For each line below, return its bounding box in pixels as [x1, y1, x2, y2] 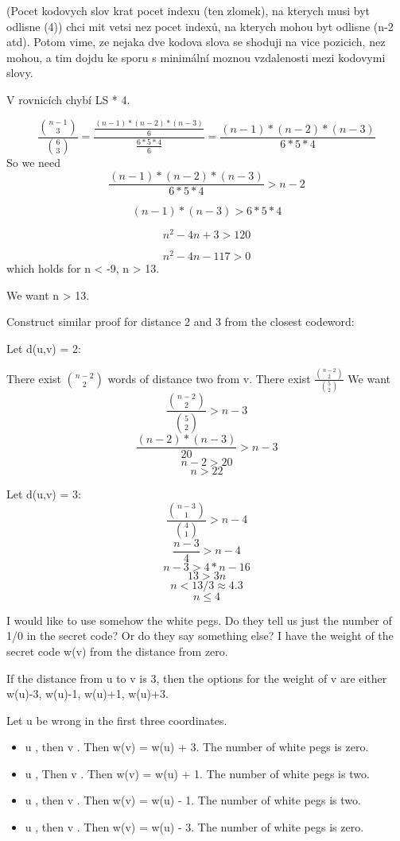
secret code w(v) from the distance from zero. [6, 642, 228, 659]
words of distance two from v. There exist [107, 370, 311, 386]
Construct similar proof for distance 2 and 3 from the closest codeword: [6, 313, 355, 330]
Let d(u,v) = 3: [6, 486, 81, 502]
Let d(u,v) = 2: [6, 340, 81, 357]
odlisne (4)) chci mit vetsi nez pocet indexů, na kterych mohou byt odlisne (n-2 [6, 17, 394, 34]
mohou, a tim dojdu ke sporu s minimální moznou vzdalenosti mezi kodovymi [6, 48, 386, 65]
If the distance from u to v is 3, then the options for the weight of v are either [6, 669, 387, 686]
